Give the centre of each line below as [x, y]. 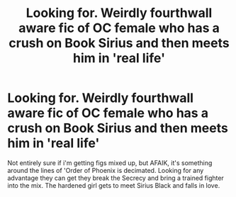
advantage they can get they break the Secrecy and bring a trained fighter [116, 178]
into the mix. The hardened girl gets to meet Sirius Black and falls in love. [114, 185]
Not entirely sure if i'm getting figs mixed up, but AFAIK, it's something [110, 163]
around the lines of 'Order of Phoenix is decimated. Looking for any [106, 170]
